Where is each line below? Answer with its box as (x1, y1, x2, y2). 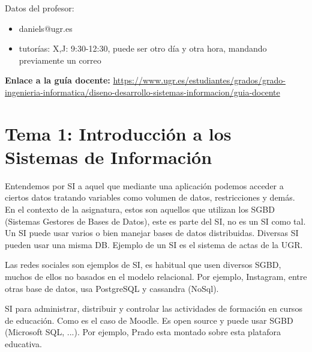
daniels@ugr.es (19, 22, 73, 34)
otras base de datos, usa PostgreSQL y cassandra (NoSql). (5, 282, 219, 294)
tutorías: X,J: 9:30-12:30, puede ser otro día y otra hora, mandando (19, 42, 267, 55)
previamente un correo (19, 53, 101, 66)
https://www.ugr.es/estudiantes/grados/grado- (113, 74, 286, 86)
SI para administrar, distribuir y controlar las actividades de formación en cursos (5, 302, 302, 315)
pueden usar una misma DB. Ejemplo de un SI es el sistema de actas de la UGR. (5, 238, 303, 250)
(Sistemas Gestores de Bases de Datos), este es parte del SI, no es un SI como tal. (5, 214, 306, 227)
